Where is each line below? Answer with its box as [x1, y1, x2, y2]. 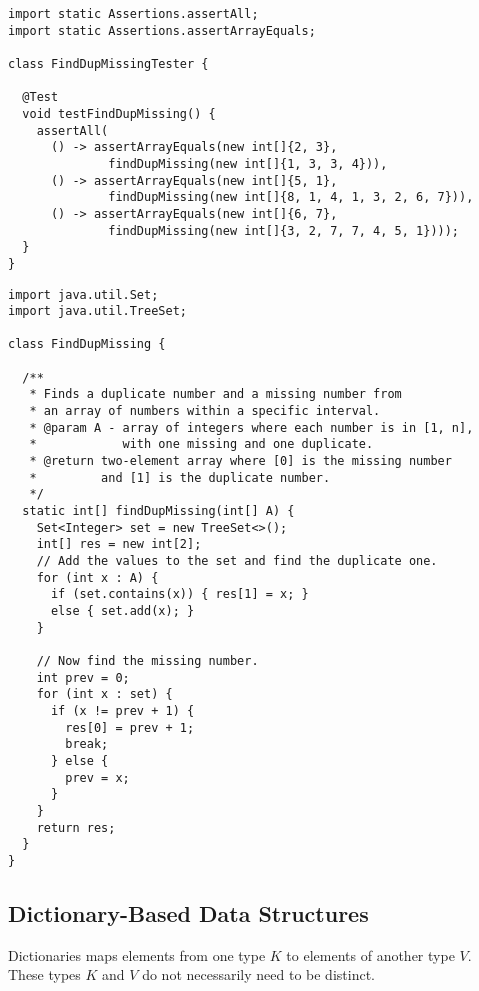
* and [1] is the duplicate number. [29, 470, 331, 485]
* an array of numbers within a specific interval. [29, 404, 381, 419]
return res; [36, 820, 116, 835]
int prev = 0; [36, 670, 130, 685]
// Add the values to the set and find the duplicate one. [36, 554, 438, 568]
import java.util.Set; [8, 287, 159, 302]
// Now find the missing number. [36, 653, 259, 668]
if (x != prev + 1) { [50, 703, 195, 718]
